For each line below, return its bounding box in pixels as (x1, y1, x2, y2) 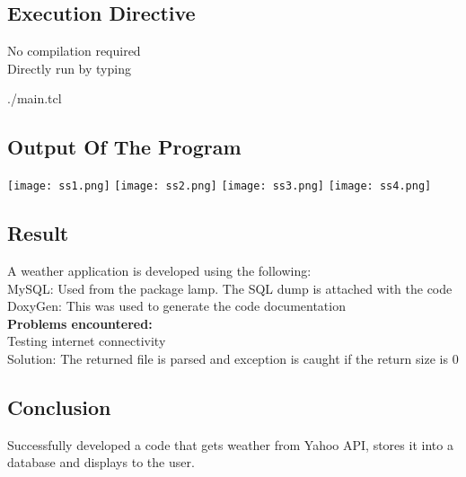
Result (7, 219, 69, 247)
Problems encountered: (7, 314, 153, 332)
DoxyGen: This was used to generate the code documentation (7, 296, 346, 315)
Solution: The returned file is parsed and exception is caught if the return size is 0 (7, 349, 459, 368)
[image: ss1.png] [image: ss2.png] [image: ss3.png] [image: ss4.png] (7, 180, 432, 193)
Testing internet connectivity (7, 331, 166, 350)
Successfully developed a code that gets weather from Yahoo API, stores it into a (7, 435, 453, 454)
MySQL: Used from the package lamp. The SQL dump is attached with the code (7, 278, 453, 297)
